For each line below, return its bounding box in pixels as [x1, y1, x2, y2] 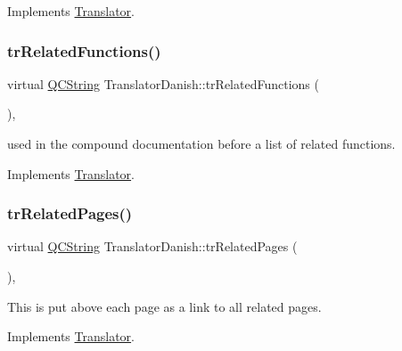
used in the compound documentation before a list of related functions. [7, 135, 396, 152]
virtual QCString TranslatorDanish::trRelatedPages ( [7, 237, 298, 256]
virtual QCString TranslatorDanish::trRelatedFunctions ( [7, 74, 319, 93]
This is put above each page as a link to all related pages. [7, 297, 322, 315]
